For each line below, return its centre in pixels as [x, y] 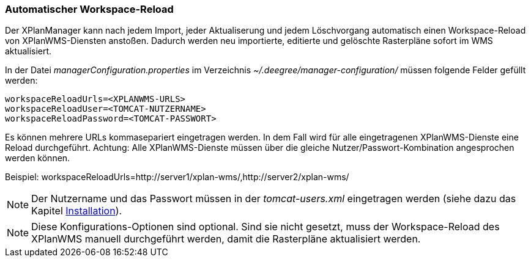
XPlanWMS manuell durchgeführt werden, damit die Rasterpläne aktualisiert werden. [226, 239]
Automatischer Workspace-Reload [89, 9]
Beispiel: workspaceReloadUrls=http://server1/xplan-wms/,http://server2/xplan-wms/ [177, 177]
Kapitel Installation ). [77, 211]
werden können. [38, 158]
